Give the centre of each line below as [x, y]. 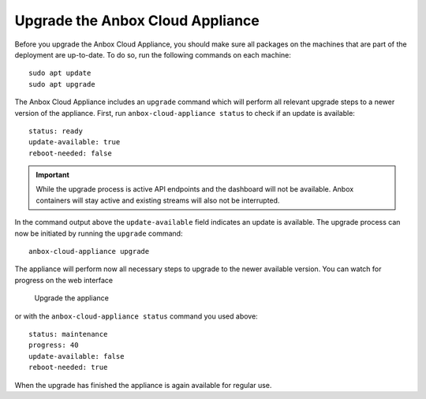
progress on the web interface [64, 280]
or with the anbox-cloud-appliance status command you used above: [136, 316]
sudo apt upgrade [62, 84]
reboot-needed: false [70, 153]
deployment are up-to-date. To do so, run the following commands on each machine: [153, 54]
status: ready [56, 131]
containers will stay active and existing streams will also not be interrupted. [158, 200]
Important [53, 175]
